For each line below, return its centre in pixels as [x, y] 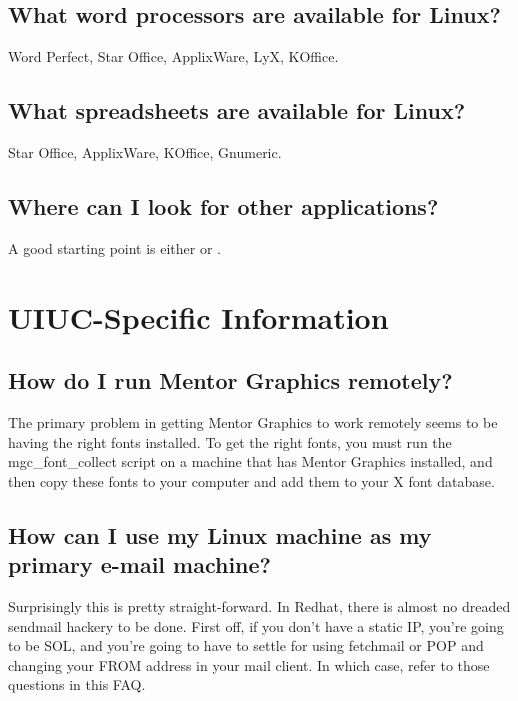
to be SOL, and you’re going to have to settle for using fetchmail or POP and [246, 645]
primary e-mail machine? [140, 564]
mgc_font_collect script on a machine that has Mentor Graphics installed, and [250, 461]
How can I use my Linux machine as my [220, 534]
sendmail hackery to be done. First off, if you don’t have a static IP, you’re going [256, 625]
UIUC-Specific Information [198, 316]
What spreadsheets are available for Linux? [237, 110]
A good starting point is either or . [115, 247]
